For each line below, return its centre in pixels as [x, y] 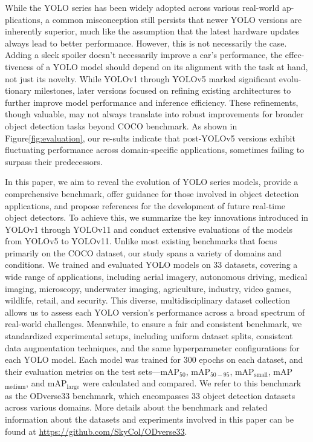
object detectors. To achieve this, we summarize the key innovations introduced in [157, 217]
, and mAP [47, 383]
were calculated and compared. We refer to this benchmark [192, 383]
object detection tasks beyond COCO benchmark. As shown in [121, 125]
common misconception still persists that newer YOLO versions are [177, 19]
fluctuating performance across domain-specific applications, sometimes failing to [155, 150]
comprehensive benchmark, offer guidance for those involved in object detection [152, 193]
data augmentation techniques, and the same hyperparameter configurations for [152, 347]
